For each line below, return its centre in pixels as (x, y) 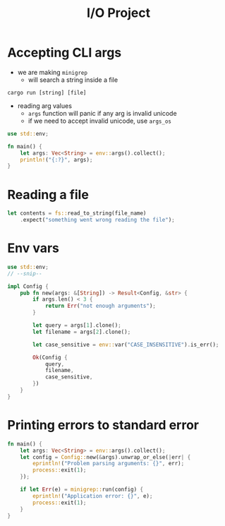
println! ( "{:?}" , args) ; (56, 160)
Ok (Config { (50, 357)
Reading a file (48, 195)
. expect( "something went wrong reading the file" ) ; (97, 220)
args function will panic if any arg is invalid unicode (103, 113)
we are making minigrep (53, 72)
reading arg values (45, 106)
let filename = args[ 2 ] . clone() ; (82, 332)
